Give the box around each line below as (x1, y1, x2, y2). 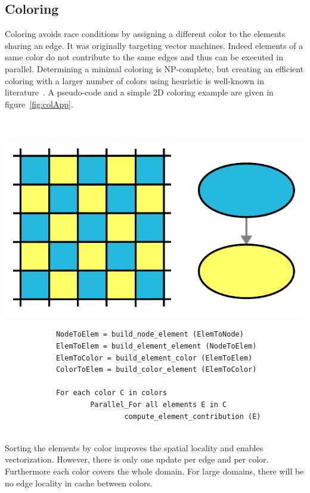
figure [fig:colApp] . (5, 97, 73, 110)
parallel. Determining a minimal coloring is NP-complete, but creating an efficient (5, 62, 304, 75)
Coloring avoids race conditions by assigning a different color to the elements (5, 27, 286, 40)
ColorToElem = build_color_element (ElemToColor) (55, 365, 257, 374)
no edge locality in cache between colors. (5, 476, 153, 489)
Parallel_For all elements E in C (90, 400, 227, 409)
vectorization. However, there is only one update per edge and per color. (5, 453, 269, 466)
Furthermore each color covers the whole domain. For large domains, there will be (5, 464, 304, 477)
